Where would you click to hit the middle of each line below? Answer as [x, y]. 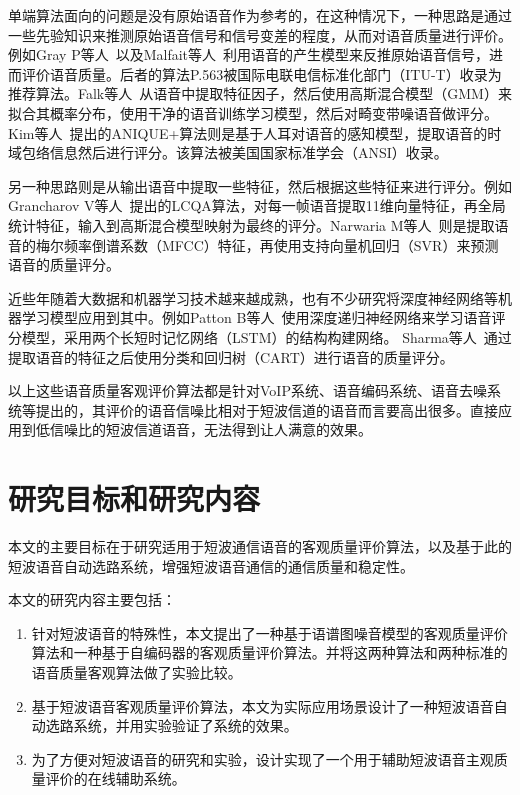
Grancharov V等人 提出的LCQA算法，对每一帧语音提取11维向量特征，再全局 [257, 205]
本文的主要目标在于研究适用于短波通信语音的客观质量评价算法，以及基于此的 [260, 546]
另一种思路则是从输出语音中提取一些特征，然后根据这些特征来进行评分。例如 [260, 185]
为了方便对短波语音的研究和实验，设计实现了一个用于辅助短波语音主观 [262, 758]
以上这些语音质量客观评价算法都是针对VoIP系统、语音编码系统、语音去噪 [247, 390]
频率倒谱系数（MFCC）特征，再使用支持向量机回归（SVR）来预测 [281, 244]
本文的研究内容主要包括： [92, 599]
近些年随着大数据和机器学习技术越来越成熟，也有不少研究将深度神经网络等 [253, 297]
